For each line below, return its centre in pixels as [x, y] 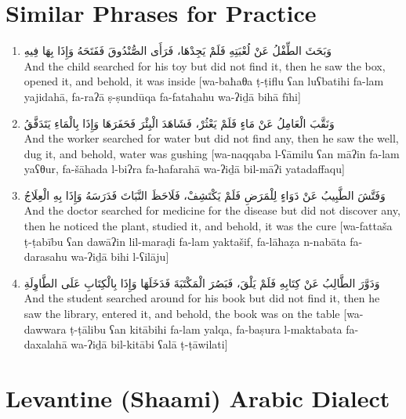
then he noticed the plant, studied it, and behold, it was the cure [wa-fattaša [208, 226]
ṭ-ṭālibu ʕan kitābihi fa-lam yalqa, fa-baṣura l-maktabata [206, 329]
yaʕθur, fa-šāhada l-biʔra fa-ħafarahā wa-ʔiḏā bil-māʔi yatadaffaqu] [184, 169]
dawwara [45, 329]
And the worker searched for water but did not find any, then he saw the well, [211, 138]
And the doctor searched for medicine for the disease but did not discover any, [212, 210]
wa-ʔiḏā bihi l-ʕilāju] [120, 256]
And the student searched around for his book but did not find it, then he [202, 298]
